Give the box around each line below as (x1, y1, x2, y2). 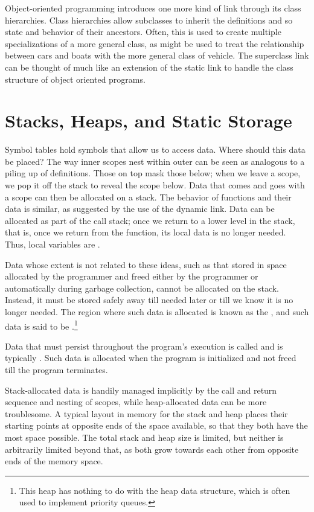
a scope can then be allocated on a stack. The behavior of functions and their (5, 190, 292, 203)
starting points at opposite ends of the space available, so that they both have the (5, 419, 308, 432)
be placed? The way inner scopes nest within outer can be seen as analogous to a (5, 155, 305, 167)
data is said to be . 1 (5, 318, 78, 332)
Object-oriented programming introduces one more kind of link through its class (5, 2, 301, 14)
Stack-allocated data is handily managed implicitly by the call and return (5, 383, 277, 396)
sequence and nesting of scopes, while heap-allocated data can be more (5, 395, 267, 408)
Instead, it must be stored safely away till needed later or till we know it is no (5, 293, 293, 306)
